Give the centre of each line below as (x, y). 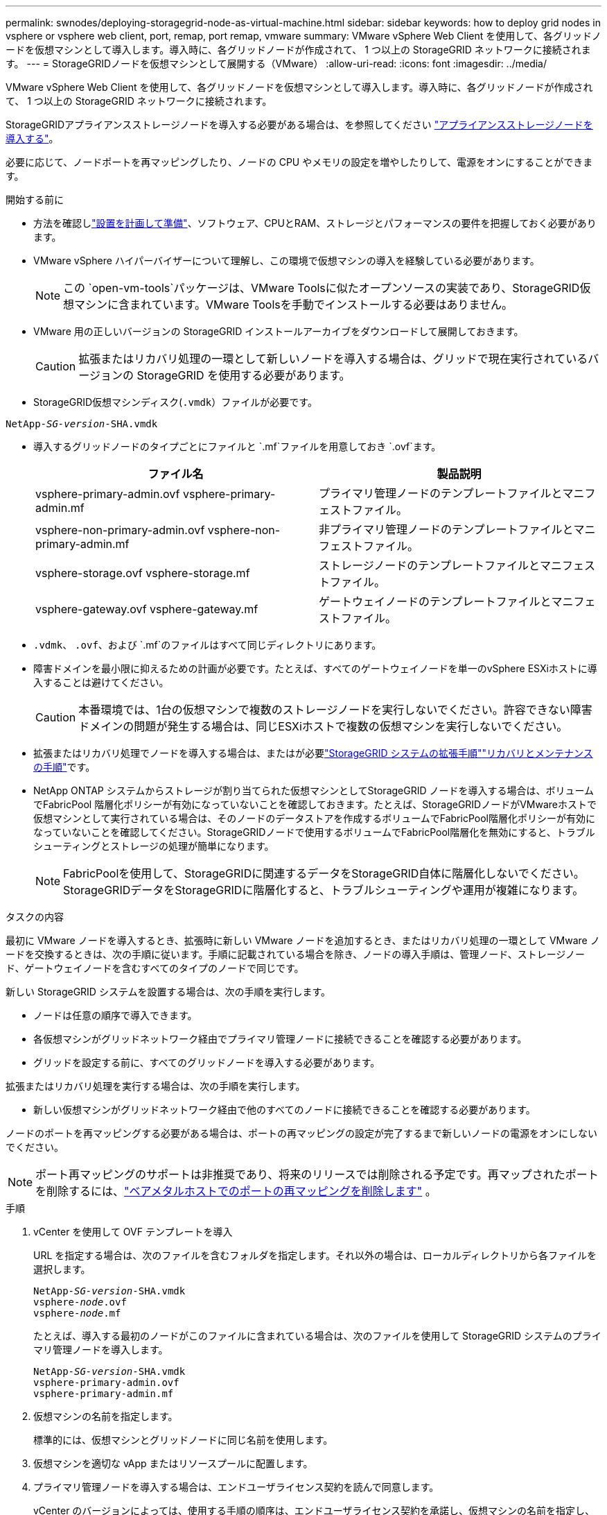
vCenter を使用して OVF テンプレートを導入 (133, 1232)
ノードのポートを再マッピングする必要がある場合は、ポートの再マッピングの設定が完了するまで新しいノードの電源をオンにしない (301, 1133)
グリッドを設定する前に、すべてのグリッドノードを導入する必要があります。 (207, 1062)
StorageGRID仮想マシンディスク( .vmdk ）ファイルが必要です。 (175, 402)
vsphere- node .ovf (80, 1302)
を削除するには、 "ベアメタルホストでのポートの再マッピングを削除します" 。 (236, 1191)
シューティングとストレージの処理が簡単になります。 (154, 846)
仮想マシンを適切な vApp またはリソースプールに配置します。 (173, 1463)
